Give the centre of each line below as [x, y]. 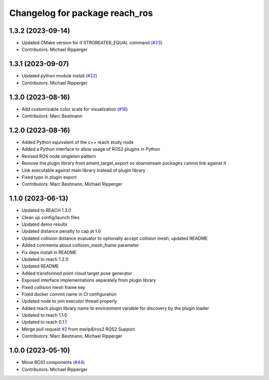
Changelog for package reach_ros [81, 13]
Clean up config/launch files [51, 217]
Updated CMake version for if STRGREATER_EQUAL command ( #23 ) [92, 43]
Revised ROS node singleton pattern [59, 156]
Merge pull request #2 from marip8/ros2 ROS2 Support [78, 329]
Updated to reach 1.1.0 [44, 315]
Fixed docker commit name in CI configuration [69, 294]
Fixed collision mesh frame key [54, 287]
